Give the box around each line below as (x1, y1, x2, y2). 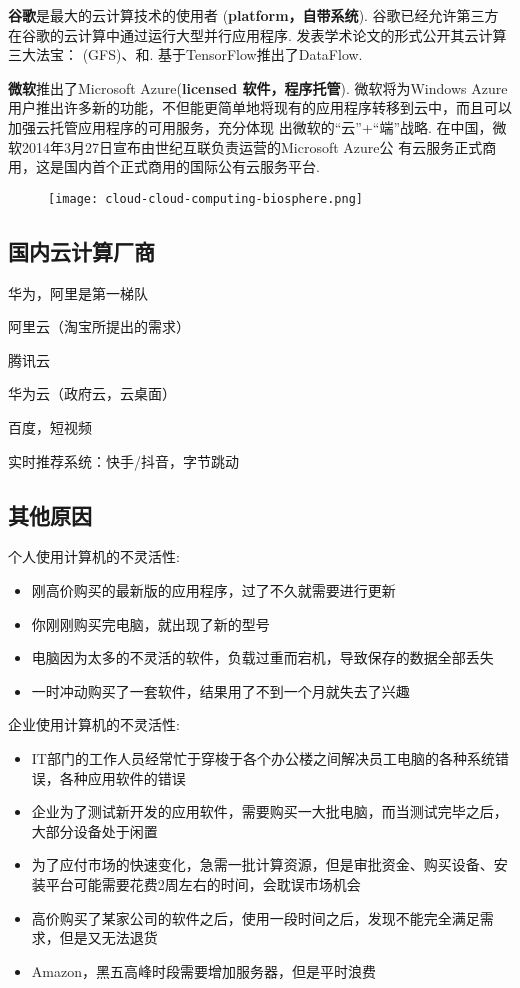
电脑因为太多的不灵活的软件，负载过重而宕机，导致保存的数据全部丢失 (31, 647, 494, 668)
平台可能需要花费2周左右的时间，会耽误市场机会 (45, 873, 361, 894)
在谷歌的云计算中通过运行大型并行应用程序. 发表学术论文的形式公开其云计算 (8, 24, 507, 45)
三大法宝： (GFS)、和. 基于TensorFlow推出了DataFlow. (8, 44, 363, 65)
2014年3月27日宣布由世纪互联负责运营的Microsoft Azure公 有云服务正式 (21, 136, 483, 157)
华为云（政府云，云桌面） (8, 383, 176, 404)
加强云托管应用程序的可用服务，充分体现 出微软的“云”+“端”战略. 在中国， (8, 116, 493, 137)
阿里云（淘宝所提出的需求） (8, 316, 190, 337)
